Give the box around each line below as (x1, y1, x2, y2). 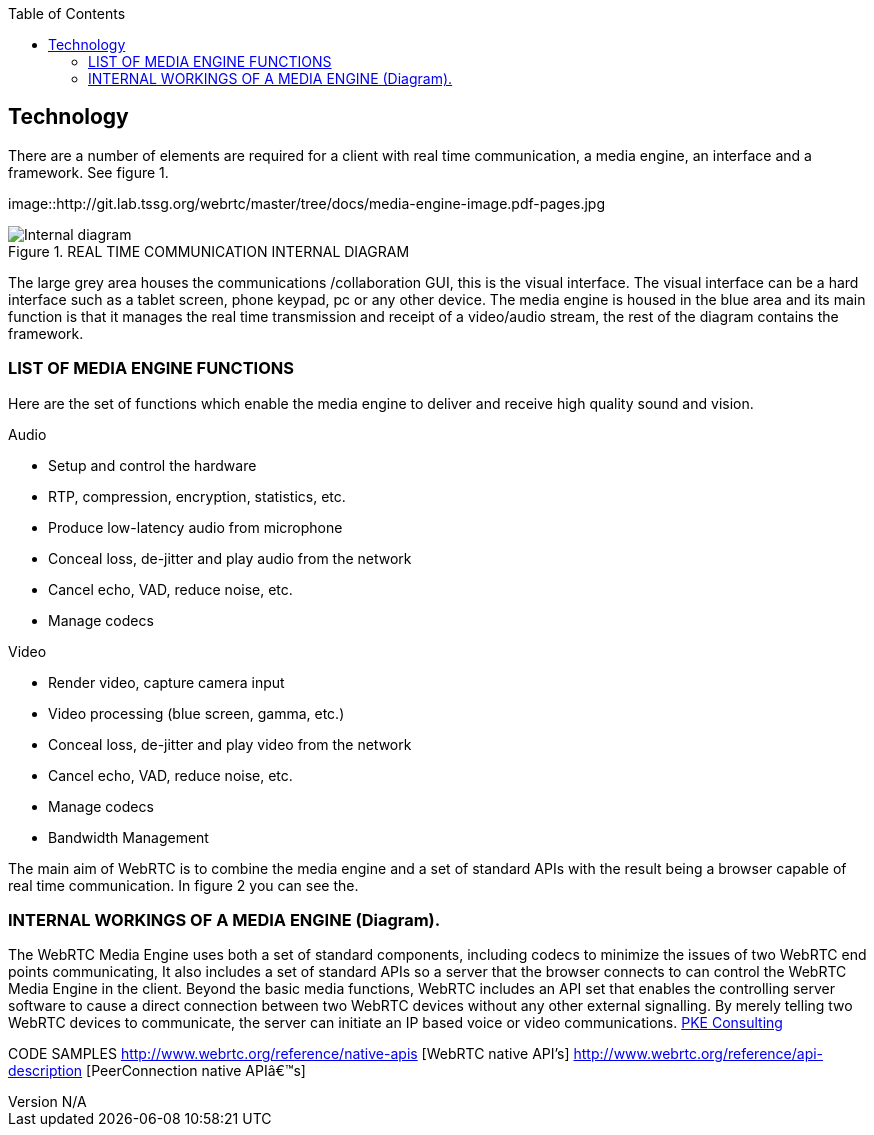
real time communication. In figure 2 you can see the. (8, 876, 359, 894)
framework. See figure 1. (8, 163, 169, 181)
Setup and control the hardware (48, 456, 257, 474)
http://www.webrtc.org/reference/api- (573, 1045, 824, 1063)
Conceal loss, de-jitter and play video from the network (48, 735, 412, 753)
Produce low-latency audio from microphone (48, 518, 343, 536)
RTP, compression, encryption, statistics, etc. (48, 487, 346, 505)
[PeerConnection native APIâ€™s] (86, 1062, 306, 1080)
